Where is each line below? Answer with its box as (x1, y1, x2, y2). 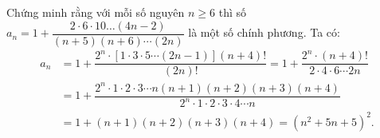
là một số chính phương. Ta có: (188, 24, 340, 41)
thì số (218, 4, 247, 20)
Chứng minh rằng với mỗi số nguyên (6, 4, 185, 20)
